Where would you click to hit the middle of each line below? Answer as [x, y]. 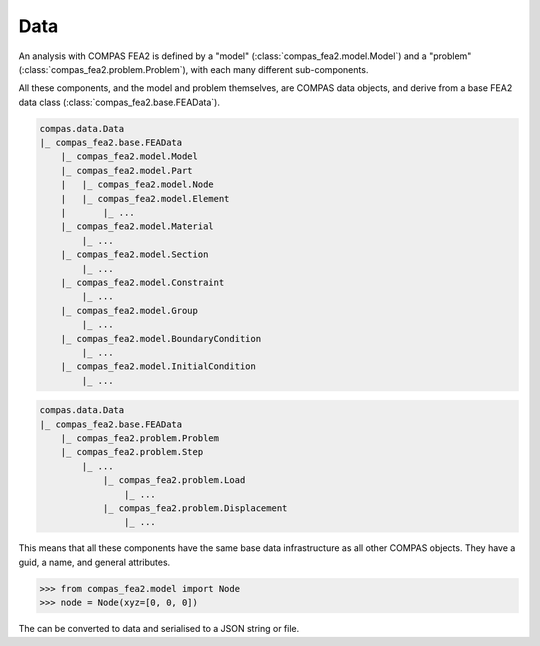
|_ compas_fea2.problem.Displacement [195, 508]
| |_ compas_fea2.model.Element [145, 198]
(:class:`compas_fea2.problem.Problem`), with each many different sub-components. [193, 69]
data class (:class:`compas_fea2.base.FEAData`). [119, 102]
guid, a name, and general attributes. [94, 562]
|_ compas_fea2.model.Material [137, 226]
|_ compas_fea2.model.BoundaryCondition [161, 338]
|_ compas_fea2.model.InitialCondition [158, 366]
